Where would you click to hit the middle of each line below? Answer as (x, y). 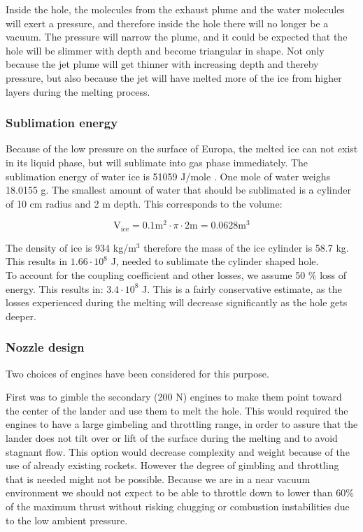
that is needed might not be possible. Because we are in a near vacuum (158, 479)
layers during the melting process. (78, 91)
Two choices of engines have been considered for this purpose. (137, 373)
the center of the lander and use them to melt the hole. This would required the (177, 410)
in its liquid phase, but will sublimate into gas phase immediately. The (157, 162)
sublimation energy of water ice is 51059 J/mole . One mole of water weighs (168, 176)
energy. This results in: (55, 288)
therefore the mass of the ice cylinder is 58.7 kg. (246, 247)
